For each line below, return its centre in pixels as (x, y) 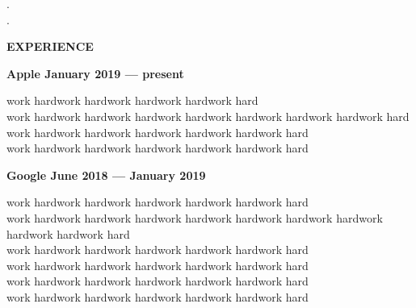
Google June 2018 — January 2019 (106, 175)
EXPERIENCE (50, 46)
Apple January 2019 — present (95, 73)
